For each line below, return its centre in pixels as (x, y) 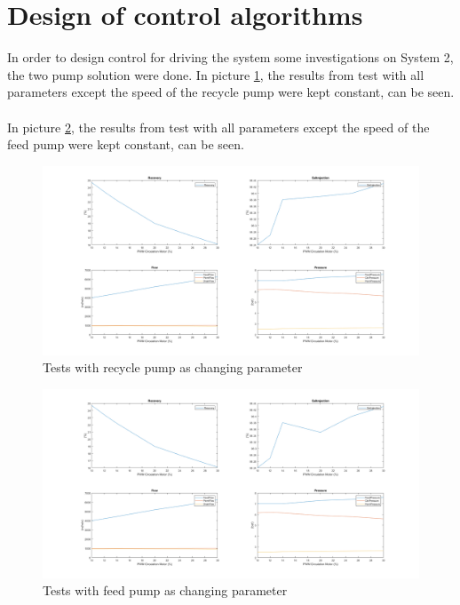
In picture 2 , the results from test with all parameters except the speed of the (218, 127)
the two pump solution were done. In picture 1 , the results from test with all (216, 74)
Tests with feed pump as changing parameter (165, 590)
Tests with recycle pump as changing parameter (173, 367)
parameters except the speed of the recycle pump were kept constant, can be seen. (231, 92)
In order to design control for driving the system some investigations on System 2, (230, 57)
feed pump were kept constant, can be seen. (126, 144)
